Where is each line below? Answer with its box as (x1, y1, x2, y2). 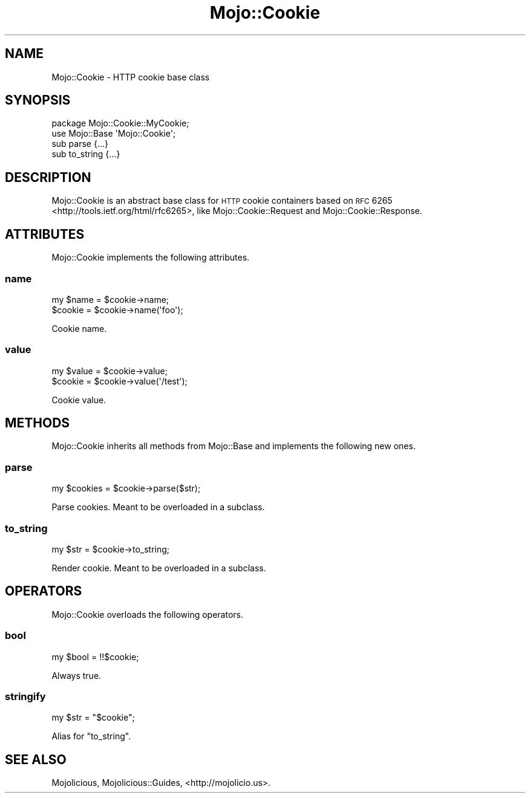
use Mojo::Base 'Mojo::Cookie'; (51, 128, 176, 139)
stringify (5, 690, 46, 702)
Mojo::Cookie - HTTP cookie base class (51, 71, 210, 82)
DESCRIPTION (5, 169, 91, 185)
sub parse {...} (51, 138, 108, 149)
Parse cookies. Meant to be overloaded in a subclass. (51, 502, 265, 513)
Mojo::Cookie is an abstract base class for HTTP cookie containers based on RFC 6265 (51, 195, 393, 206)
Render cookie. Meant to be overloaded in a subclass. (51, 562, 266, 573)
